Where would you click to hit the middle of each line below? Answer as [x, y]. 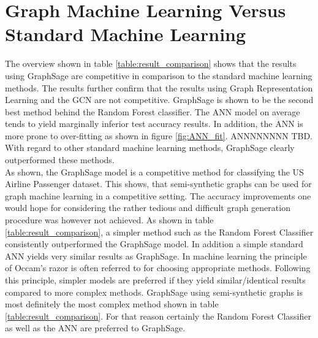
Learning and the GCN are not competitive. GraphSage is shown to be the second [159, 100]
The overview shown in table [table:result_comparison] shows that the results [151, 63]
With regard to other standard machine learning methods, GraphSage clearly [150, 148]
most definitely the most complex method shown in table [112, 304]
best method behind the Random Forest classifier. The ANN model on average [153, 111]
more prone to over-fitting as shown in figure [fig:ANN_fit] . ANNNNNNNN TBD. [159, 135]
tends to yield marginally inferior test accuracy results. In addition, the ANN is [154, 124]
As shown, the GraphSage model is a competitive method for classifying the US [154, 171]
